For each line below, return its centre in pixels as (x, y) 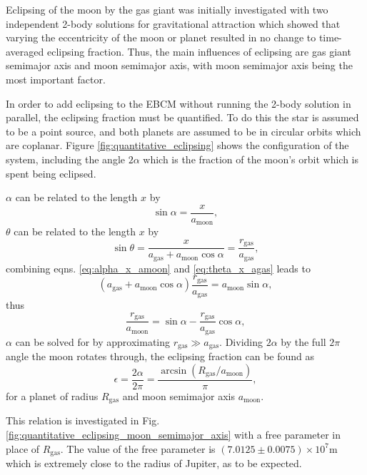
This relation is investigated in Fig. (83, 420)
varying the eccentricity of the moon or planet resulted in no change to (161, 37)
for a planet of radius (52, 395)
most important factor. (56, 79)
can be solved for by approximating (93, 341)
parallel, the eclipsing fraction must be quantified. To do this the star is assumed (182, 117)
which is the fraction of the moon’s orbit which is (251, 159)
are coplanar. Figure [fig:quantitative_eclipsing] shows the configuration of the (177, 145)
